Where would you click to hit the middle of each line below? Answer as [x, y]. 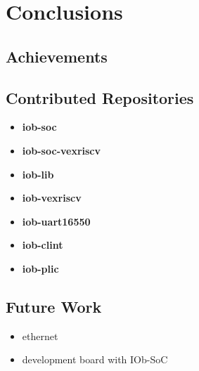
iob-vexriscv [52, 198]
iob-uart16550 [56, 221]
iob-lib [38, 174]
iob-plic [40, 268]
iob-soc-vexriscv [62, 150]
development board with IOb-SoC [95, 359]
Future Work [54, 306]
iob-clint [43, 245]
